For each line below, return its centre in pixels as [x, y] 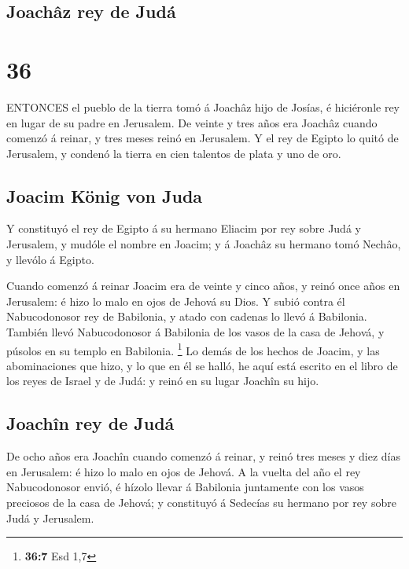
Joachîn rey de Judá [90, 423]
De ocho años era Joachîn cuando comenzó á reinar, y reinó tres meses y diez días [204, 456]
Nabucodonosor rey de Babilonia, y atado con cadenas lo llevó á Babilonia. [187, 316]
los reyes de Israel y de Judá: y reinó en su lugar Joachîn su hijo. [163, 381]
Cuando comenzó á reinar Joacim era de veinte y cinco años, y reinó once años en [203, 286]
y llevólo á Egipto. [50, 259]
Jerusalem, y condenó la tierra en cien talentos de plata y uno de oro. [174, 153]
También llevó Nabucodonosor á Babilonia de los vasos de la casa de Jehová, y [195, 332]
